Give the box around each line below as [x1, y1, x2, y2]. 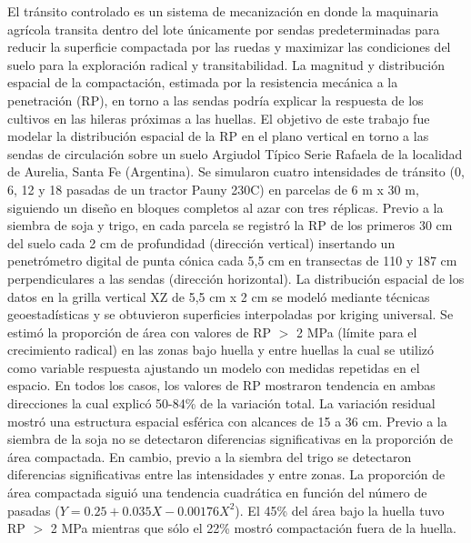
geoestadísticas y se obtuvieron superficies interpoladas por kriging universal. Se [7, 305, 454, 324]
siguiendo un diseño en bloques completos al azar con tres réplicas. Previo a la [7, 197, 444, 216]
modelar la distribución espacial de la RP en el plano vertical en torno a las [7, 126, 429, 146]
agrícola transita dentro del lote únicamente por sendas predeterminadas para [7, 19, 440, 38]
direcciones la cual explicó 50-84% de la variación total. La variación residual [7, 394, 436, 413]
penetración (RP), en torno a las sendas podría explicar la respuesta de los [7, 90, 424, 109]
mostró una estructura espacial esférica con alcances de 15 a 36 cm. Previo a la [7, 411, 447, 430]
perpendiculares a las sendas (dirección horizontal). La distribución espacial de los [7, 268, 465, 287]
